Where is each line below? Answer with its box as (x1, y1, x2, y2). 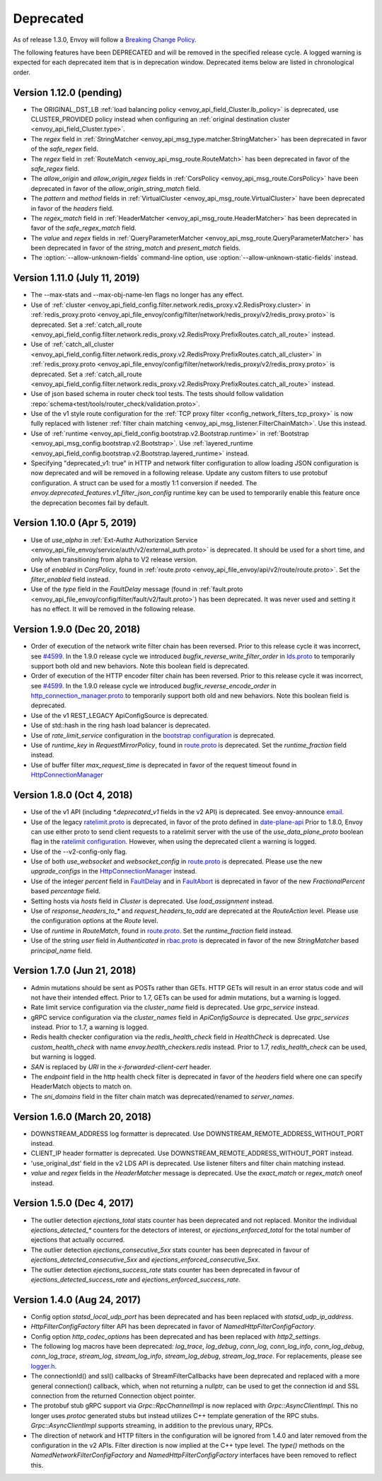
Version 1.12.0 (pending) (13, 86, 123, 98)
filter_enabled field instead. (30, 575, 110, 583)
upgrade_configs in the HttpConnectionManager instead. (30, 867, 197, 876)
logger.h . (30, 1361, 57, 1370)
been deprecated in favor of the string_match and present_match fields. (30, 244, 241, 252)
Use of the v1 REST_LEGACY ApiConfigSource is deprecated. (30, 711, 209, 719)
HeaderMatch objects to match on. (30, 1082, 132, 1091)
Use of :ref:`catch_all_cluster (30, 340, 115, 349)
